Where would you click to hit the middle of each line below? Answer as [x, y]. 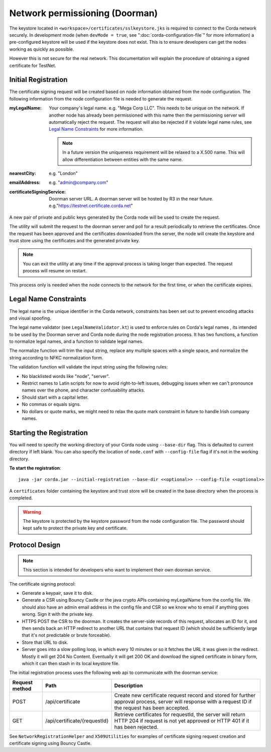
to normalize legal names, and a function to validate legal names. [76, 341]
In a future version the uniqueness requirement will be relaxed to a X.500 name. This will [154, 152]
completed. [21, 498]
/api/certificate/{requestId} [77, 720]
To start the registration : [35, 468]
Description [128, 685]
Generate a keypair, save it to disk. [57, 593]
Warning [32, 512]
